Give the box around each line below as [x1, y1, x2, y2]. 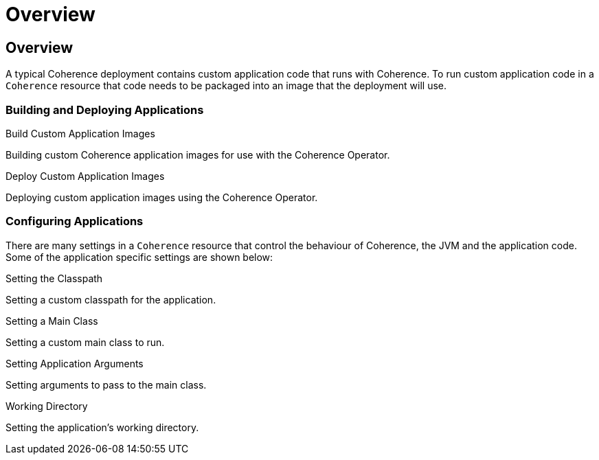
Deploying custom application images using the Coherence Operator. [5, 191, 318, 203]
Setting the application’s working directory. [5, 421, 199, 433]
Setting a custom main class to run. [5, 336, 165, 348]
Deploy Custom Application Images [5, 170, 165, 182]
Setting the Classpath [5, 272, 103, 284]
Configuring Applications [5, 214, 144, 229]
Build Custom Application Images [5, 127, 155, 139]
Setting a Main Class [5, 314, 98, 327]
